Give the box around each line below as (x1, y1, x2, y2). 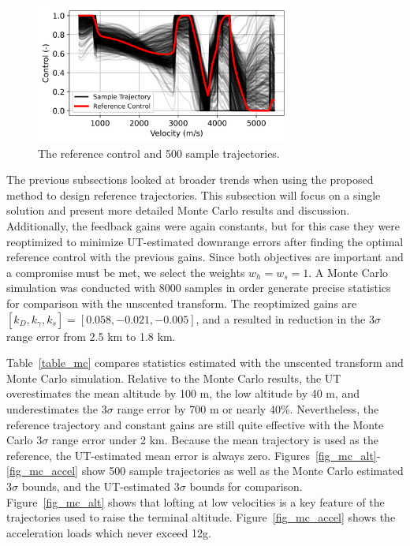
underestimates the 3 (6, 400, 107, 417)
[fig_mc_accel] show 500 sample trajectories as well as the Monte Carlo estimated (6, 462, 404, 479)
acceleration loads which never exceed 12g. (6, 524, 211, 540)
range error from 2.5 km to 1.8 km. (6, 327, 176, 344)
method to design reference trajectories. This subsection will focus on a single (6, 186, 381, 203)
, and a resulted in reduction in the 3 (196, 310, 375, 327)
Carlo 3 (6, 432, 43, 448)
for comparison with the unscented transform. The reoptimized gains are (6, 294, 357, 311)
